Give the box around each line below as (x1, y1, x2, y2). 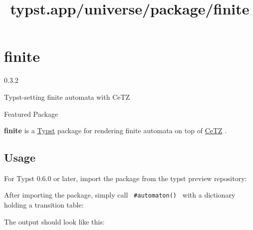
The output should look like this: (4, 216, 105, 227)
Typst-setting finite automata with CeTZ (4, 91, 130, 102)
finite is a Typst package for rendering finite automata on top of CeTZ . (4, 125, 227, 136)
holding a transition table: (4, 200, 84, 210)
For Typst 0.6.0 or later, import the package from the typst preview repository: (4, 173, 247, 183)
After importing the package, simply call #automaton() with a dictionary (4, 190, 236, 200)
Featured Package (4, 108, 58, 119)
